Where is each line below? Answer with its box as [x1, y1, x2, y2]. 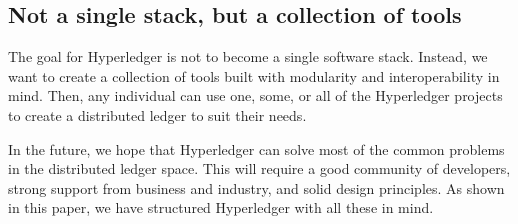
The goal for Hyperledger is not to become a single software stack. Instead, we [8, 46, 488, 67]
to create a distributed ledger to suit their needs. [8, 104, 307, 125]
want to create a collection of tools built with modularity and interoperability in [8, 65, 500, 86]
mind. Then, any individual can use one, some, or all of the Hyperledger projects [8, 85, 503, 106]
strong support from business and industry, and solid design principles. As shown [8, 177, 505, 198]
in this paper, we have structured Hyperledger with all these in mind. [8, 197, 434, 218]
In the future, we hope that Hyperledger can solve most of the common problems [8, 138, 505, 159]
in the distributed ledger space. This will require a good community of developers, [8, 158, 511, 179]
